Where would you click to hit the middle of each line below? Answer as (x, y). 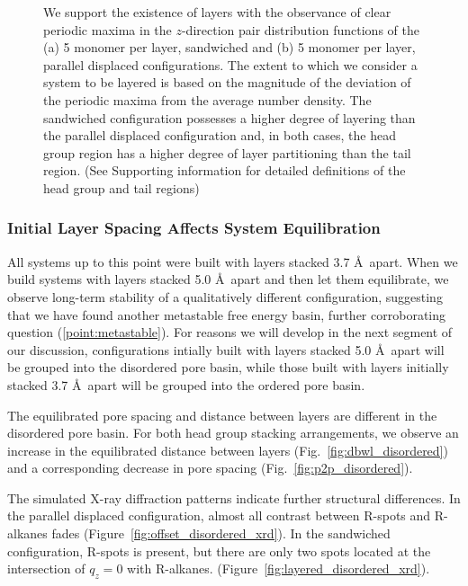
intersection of (46, 568)
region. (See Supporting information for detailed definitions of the (225, 170)
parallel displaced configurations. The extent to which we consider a (230, 64)
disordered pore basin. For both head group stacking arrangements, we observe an (233, 433)
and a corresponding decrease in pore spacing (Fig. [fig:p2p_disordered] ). (210, 468)
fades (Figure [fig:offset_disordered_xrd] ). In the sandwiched (221, 533)
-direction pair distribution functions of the (300, 29)
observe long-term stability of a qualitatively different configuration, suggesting (225, 296)
